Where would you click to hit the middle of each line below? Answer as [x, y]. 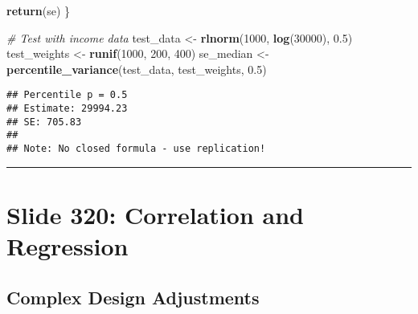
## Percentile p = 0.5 [67, 95]
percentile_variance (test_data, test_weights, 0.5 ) [137, 69]
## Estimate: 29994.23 [67, 109]
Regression [68, 246]
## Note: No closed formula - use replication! [136, 149]
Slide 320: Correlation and [155, 214]
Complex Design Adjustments [133, 297]
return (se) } [39, 10]
